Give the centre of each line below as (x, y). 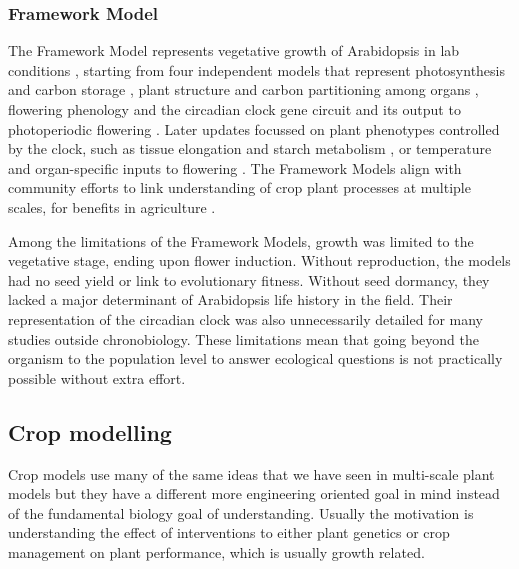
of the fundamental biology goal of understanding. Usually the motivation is (241, 512)
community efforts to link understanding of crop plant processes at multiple (239, 187)
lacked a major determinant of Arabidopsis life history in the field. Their (230, 299)
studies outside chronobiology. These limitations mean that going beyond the (244, 338)
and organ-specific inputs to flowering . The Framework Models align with (235, 167)
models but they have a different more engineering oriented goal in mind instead (254, 493)
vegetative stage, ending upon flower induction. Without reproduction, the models (259, 260)
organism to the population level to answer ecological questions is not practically (255, 358)
